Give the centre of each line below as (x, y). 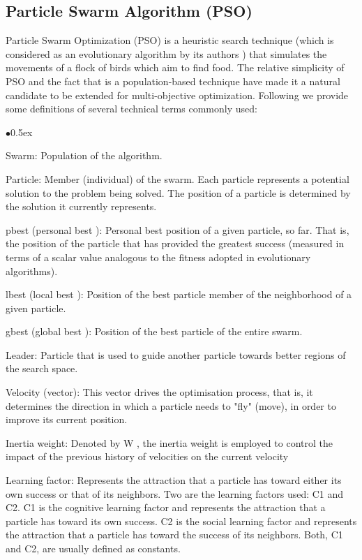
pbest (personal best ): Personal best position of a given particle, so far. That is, (178, 229)
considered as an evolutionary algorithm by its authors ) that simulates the (166, 53)
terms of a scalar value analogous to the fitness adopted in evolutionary (158, 257)
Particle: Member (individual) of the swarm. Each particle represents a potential (178, 178)
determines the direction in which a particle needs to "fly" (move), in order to (171, 405)
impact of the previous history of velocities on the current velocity (147, 456)
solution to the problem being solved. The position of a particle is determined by (178, 192)
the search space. (42, 368)
